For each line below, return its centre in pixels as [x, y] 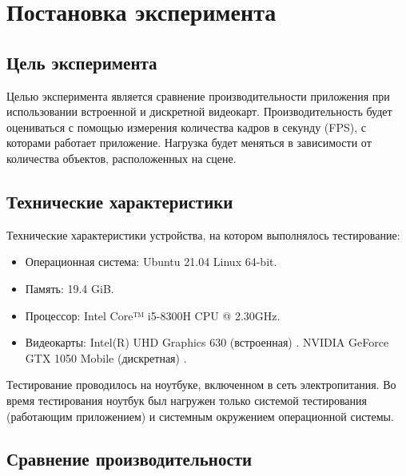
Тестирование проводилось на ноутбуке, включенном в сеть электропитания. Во [201, 385]
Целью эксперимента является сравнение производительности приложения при [198, 95]
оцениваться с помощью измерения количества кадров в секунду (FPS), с [186, 127]
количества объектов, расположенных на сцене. [121, 158]
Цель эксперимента [82, 62]
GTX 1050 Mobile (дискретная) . [106, 357]
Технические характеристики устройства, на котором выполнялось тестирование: [203, 234]
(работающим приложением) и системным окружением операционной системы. [200, 416]
